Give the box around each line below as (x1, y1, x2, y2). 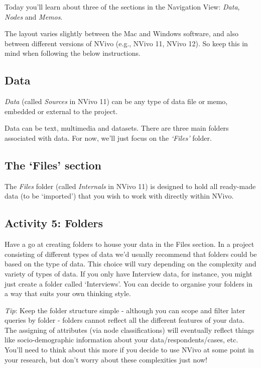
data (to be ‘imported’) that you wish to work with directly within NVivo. (5, 191, 234, 201)
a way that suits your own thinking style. (5, 288, 131, 299)
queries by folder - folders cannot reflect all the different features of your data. (5, 315, 245, 325)
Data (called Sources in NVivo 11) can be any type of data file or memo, (5, 96, 228, 107)
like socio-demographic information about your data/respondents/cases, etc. (5, 334, 238, 345)
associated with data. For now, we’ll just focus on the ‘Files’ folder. (5, 132, 212, 143)
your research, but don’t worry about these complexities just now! (5, 354, 207, 364)
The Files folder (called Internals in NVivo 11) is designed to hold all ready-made (5, 180, 256, 191)
